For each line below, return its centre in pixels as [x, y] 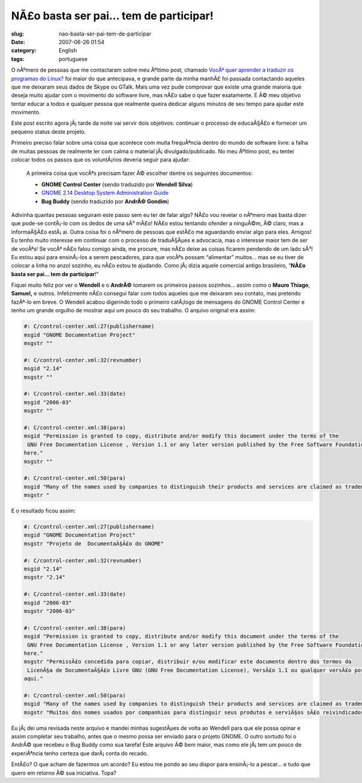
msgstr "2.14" [45, 577]
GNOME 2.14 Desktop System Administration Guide [105, 193]
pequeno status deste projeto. [49, 131]
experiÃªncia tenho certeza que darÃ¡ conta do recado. [80, 753]
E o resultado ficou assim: [43, 511]
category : [24, 51]
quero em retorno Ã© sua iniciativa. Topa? [64, 773]
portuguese [73, 59]
